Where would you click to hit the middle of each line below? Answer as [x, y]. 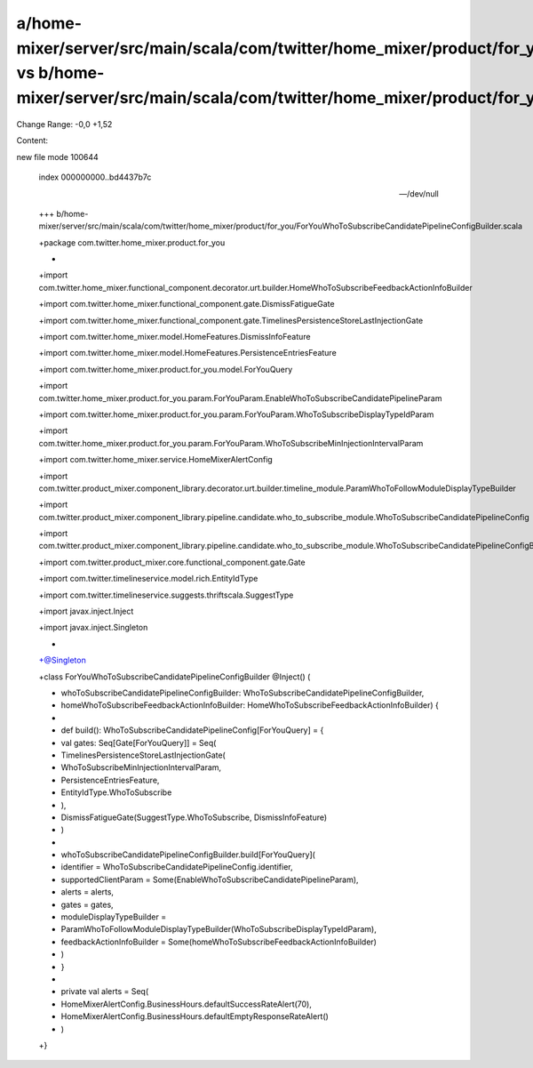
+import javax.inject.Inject [86, 611]
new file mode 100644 [58, 157]
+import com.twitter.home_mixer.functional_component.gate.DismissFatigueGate [187, 304]
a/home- [49, 23]
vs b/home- [60, 73]
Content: [32, 141]
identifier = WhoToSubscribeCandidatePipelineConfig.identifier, [177, 867]
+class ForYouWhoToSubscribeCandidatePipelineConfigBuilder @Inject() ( [175, 677]
